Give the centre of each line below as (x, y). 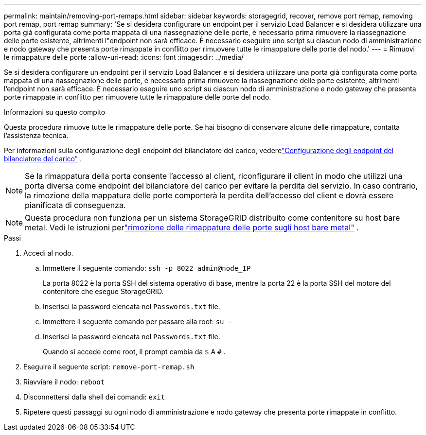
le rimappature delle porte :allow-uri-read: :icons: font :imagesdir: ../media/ (124, 57)
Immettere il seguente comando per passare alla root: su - (138, 322)
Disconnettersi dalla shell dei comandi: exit (94, 397)
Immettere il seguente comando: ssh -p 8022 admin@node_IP (147, 268)
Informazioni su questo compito (55, 112)
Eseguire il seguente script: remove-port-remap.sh (109, 367)
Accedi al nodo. (48, 253)
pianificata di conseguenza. (75, 205)
